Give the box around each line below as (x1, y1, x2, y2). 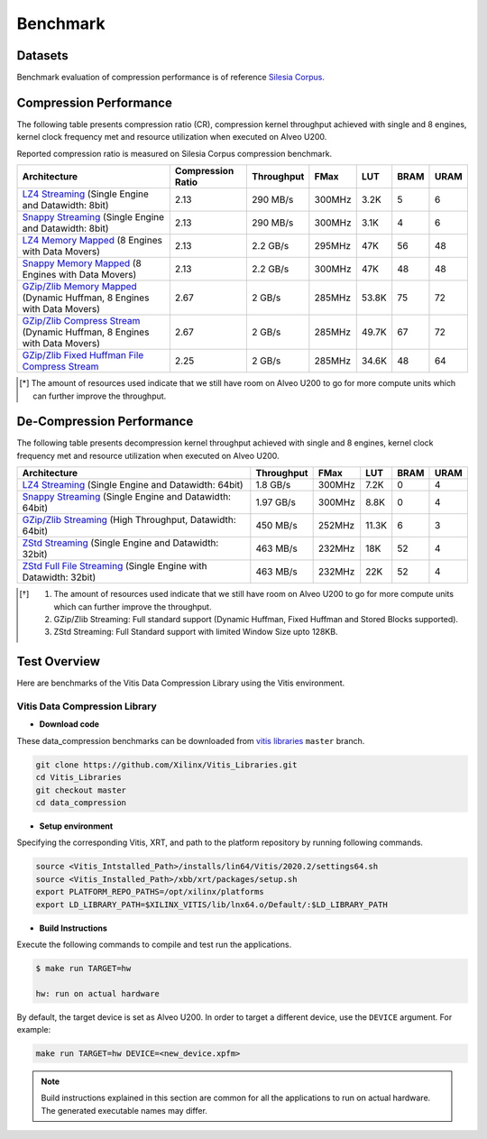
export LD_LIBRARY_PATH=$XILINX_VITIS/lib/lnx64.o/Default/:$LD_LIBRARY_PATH (35, 899, 388, 910)
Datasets (16, 48, 69, 63)
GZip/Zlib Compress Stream (22, 315, 141, 327)
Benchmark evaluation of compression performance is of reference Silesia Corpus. (16, 72, 325, 83)
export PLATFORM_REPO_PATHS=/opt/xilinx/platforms (35, 886, 265, 897)
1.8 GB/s (255, 479, 291, 491)
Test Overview (16, 654, 101, 669)
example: (16, 1024, 51, 1035)
